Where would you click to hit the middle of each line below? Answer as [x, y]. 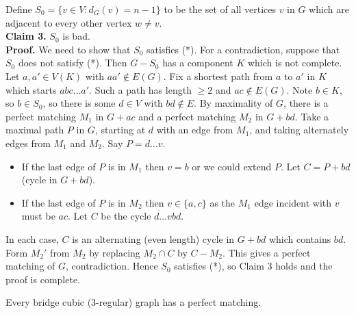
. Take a [312, 116]
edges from [28, 143]
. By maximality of [233, 103]
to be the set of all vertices [220, 9]
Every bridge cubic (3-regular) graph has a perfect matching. [133, 302]
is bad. [76, 36]
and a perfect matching [187, 116]
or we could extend [232, 166]
